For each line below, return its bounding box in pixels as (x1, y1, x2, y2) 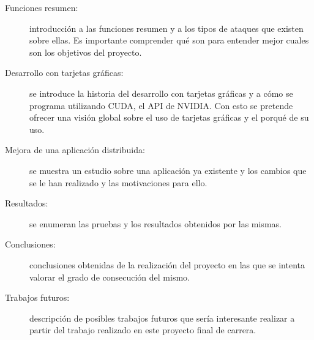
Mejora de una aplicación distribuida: (5, 143, 145, 156)
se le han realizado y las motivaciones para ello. (29, 176, 207, 189)
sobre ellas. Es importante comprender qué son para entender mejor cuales (29, 34, 309, 47)
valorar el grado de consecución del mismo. (29, 270, 190, 283)
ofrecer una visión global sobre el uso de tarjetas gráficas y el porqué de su (29, 111, 309, 124)
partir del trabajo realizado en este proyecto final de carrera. (29, 323, 256, 336)
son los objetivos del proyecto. (29, 45, 142, 58)
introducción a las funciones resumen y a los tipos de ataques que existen (29, 21, 304, 34)
